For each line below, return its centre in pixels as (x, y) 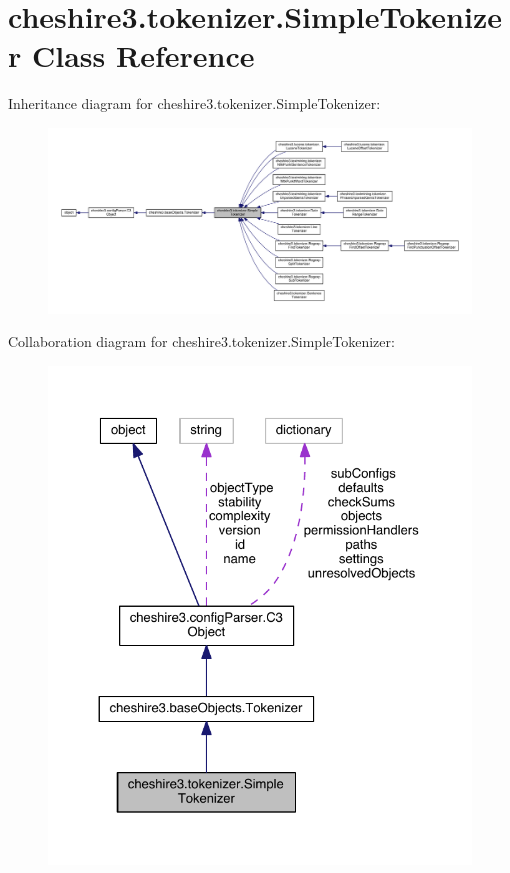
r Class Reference (131, 55)
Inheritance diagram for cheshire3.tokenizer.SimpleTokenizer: (194, 103)
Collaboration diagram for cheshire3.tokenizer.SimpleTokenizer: (201, 341)
